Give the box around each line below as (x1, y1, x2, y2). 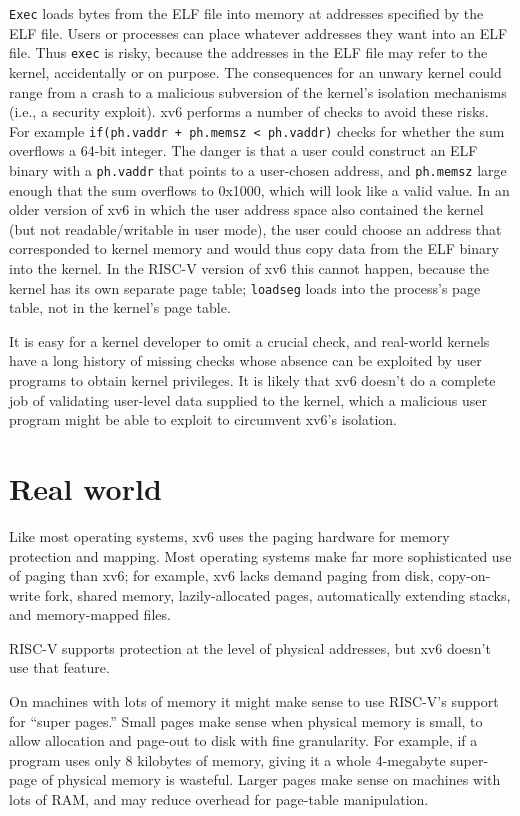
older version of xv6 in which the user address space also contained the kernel (9, 199, 484, 220)
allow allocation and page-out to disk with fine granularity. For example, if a (9, 730, 478, 751)
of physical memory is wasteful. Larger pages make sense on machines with (41, 769, 501, 790)
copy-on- (438, 565, 491, 586)
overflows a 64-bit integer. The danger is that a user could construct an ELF (9, 140, 478, 161)
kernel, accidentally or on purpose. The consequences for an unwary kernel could (9, 61, 502, 82)
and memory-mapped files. (9, 604, 171, 625)
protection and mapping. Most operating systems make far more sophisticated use (9, 545, 512, 566)
